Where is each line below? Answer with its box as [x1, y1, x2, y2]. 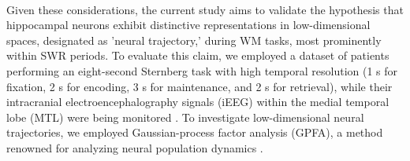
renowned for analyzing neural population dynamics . [6, 139, 263, 156]
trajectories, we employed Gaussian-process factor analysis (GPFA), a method [6, 124, 383, 141]
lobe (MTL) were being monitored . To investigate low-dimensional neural [6, 108, 364, 125]
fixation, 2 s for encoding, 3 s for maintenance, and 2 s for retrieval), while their [6, 78, 393, 94]
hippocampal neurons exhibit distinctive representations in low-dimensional [6, 16, 371, 33]
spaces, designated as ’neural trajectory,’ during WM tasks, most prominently [6, 31, 382, 48]
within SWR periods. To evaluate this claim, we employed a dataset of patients [6, 47, 389, 64]
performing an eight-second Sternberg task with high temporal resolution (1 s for [6, 62, 398, 79]
